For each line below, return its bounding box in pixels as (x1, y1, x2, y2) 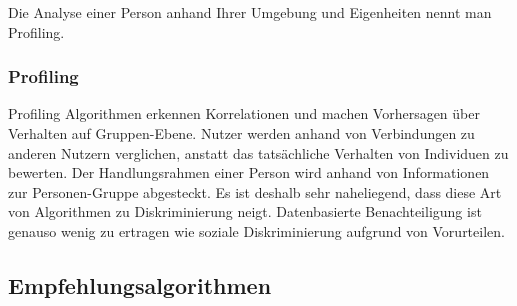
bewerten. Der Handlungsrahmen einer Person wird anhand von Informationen (8, 162, 490, 183)
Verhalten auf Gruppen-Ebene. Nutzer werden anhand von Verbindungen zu (8, 123, 475, 143)
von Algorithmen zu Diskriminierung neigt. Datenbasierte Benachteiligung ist (8, 201, 482, 222)
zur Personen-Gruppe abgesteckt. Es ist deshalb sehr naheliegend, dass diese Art (8, 181, 502, 202)
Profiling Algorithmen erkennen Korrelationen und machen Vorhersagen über (8, 103, 480, 124)
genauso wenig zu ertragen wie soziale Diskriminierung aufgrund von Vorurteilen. (8, 220, 505, 241)
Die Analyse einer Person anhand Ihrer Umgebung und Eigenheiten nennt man (8, 2, 492, 22)
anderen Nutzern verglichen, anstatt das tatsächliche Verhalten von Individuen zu (8, 142, 509, 163)
